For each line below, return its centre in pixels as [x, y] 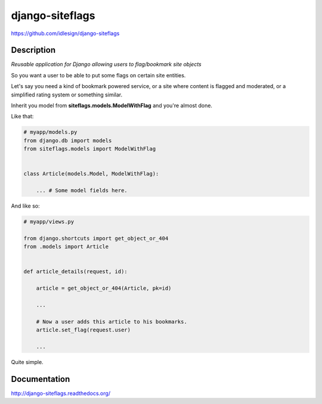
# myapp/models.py [50, 132]
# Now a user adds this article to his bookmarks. [112, 322]
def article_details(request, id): [75, 272]
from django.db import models [68, 140]
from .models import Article [66, 247]
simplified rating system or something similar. [66, 95]
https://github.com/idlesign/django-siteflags [65, 33]
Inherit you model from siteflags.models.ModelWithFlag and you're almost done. [112, 106]
